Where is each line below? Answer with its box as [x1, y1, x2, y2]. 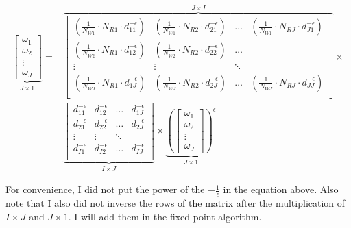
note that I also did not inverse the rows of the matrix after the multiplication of [5, 195, 346, 210]
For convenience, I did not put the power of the [5, 182, 205, 197]
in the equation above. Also [223, 182, 339, 197]
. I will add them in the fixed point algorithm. [68, 209, 262, 223]
